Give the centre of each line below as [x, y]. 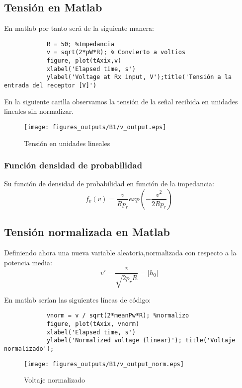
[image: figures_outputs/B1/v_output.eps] [95, 127]
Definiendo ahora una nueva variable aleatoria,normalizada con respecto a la [120, 253]
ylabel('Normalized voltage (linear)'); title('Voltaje [141, 341]
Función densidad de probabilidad [73, 165]
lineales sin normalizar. [39, 111]
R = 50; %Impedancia [80, 44]
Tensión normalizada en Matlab [87, 232]
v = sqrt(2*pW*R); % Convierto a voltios [116, 52]
